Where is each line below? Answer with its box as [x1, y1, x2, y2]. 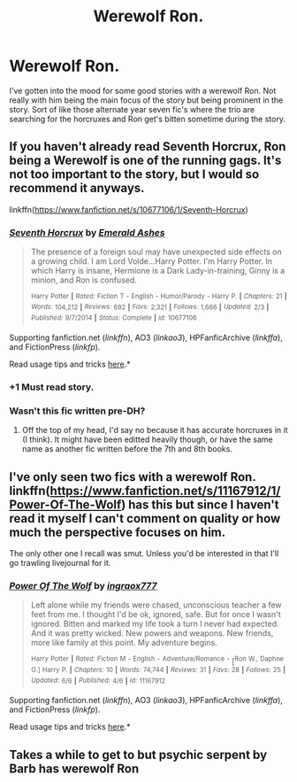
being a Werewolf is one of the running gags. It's [9, 153, 282, 168]
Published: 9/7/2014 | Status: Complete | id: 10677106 [30, 314, 197, 322]
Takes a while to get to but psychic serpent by [9, 747, 268, 763]
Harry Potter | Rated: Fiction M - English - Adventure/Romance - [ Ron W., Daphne [30, 654, 285, 666]
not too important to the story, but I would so [9, 166, 260, 182]
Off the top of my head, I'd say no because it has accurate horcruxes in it [21, 425, 288, 436]
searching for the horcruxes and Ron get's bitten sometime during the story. [9, 113, 286, 124]
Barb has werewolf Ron [9, 761, 140, 776]
